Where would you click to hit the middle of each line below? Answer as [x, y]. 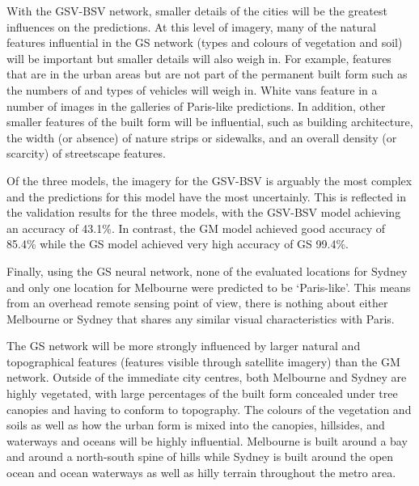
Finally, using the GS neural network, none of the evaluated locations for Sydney [207, 270]
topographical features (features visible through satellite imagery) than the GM [203, 361]
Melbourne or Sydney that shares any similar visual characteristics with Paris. [201, 318]
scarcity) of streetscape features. [86, 153]
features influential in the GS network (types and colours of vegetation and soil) [205, 42]
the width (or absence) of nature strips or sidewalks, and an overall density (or [202, 137]
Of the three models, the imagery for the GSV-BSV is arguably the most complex [209, 180]
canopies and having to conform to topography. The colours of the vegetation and [209, 409]
